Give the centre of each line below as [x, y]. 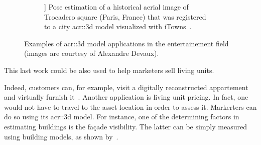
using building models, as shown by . [61, 136]
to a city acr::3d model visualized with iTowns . [118, 26]
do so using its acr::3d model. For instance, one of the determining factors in [122, 117]
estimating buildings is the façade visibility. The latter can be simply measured [125, 126]
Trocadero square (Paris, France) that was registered [125, 16]
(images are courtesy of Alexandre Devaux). [92, 53]
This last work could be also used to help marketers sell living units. [109, 70]
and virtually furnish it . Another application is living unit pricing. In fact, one [126, 97]
